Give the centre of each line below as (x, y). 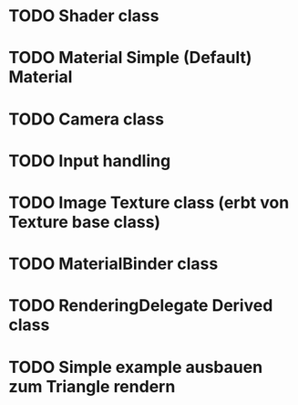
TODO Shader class (84, 16)
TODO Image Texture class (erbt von (149, 202)
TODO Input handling (90, 160)
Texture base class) (85, 222)
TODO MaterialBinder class (113, 264)
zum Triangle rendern (92, 386)
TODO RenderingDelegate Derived (141, 306)
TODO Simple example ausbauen (136, 367)
